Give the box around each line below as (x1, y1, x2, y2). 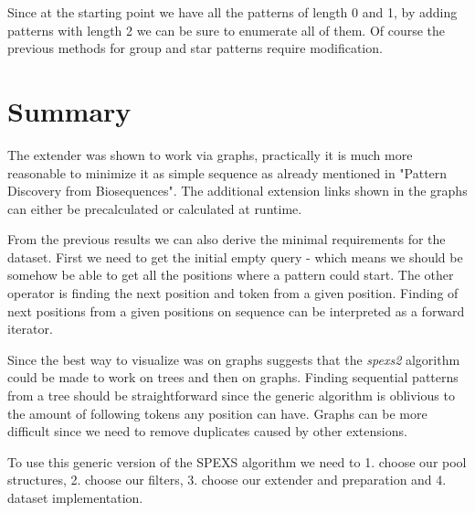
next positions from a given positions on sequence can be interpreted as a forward (7, 301, 465, 320)
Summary (7, 91, 132, 129)
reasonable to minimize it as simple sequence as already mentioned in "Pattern (7, 163, 448, 182)
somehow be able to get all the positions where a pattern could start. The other (7, 265, 454, 284)
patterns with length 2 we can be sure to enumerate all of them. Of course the (7, 20, 446, 39)
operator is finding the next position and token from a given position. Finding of (7, 283, 459, 303)
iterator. (7, 319, 53, 338)
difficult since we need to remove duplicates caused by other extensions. (7, 422, 407, 441)
